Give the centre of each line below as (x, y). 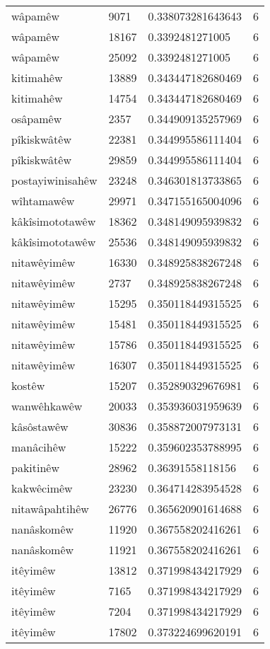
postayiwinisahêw (54, 180)
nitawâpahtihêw (50, 509)
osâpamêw (37, 119)
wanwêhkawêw (47, 406)
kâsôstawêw (40, 426)
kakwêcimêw (42, 488)
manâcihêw (39, 447)
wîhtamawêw (43, 201)
